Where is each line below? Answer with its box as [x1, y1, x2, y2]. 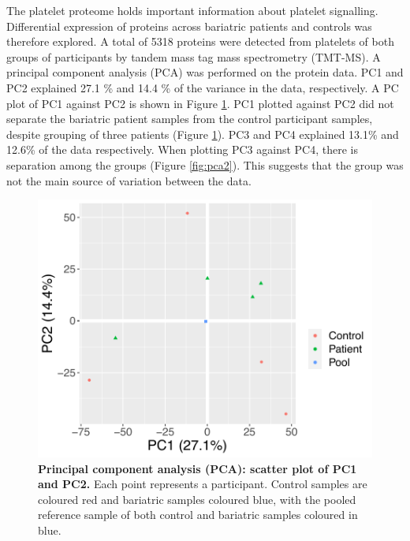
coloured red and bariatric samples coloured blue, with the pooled [38, 491, 356, 507]
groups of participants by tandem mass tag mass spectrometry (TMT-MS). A [6, 48, 381, 65]
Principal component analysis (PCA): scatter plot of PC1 [38, 460, 357, 476]
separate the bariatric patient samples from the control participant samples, [6, 110, 373, 127]
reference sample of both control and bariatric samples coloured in [38, 506, 358, 523]
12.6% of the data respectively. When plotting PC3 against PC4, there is [6, 141, 358, 158]
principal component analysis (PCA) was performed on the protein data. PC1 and [6, 64, 404, 80]
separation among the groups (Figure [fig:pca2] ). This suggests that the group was [6, 156, 404, 173]
